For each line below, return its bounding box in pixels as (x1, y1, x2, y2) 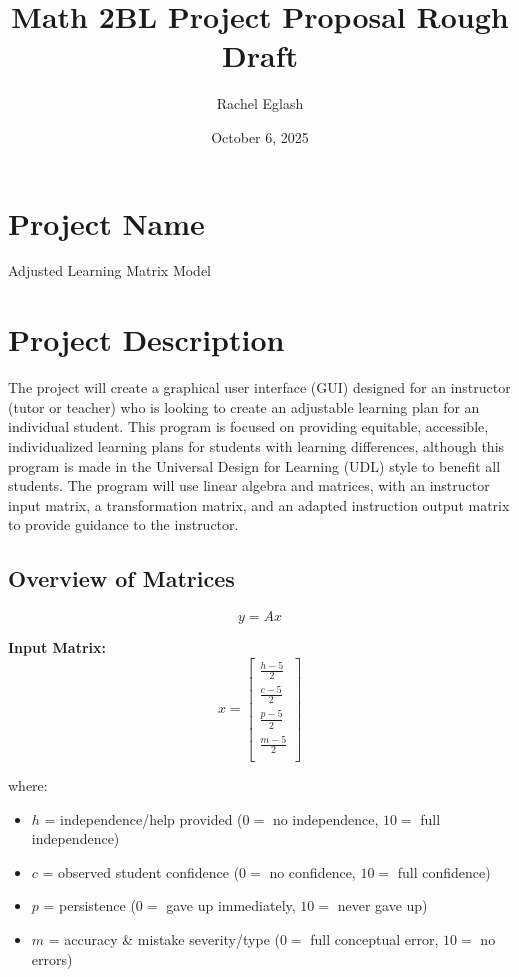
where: (8, 775, 48, 796)
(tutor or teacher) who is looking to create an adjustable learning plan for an (8, 396, 480, 417)
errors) (31, 948, 73, 969)
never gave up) (337, 895, 428, 916)
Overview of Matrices (8, 563, 235, 594)
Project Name (8, 202, 205, 243)
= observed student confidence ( (42, 861, 240, 882)
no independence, (272, 808, 379, 829)
